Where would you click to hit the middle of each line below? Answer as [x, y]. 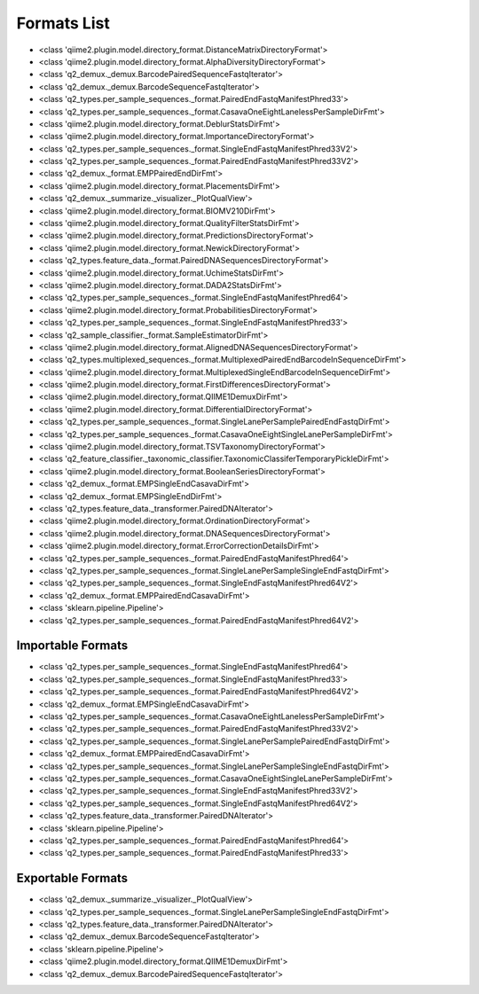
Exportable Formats [72, 878]
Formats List [63, 23]
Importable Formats [72, 646]
